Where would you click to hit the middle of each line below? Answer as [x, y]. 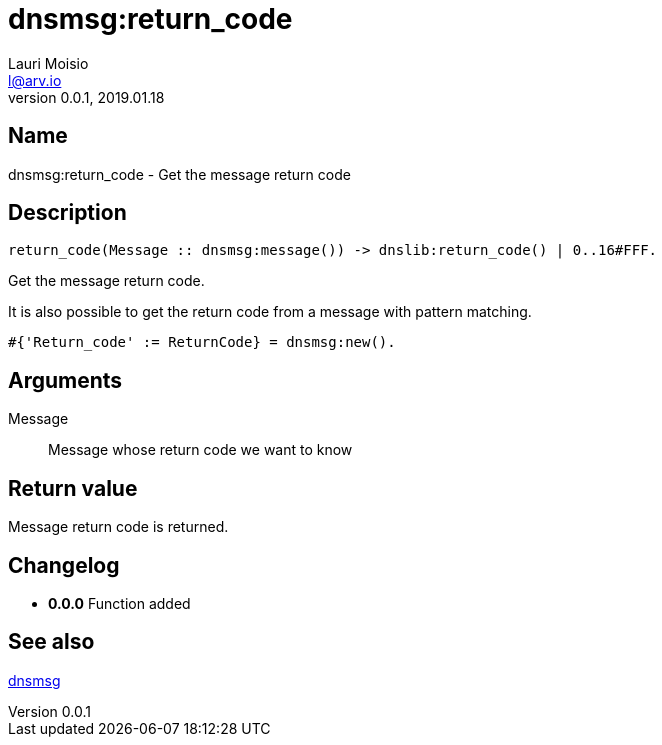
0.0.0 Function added [119, 603]
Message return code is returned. [118, 527]
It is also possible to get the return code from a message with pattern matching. [270, 312]
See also [51, 642]
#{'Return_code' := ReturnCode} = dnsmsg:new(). [202, 342]
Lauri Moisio [48, 63]
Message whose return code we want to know [200, 450]
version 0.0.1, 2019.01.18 [86, 97]
